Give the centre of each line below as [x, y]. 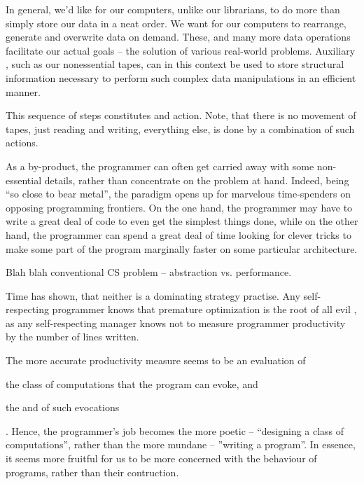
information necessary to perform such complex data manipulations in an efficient [181, 77]
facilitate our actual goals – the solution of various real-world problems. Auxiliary [181, 50]
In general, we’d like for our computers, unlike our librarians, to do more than [173, 9]
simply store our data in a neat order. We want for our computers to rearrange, [176, 23]
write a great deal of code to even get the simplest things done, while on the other [182, 221]
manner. [23, 91]
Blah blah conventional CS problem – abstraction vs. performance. [149, 272]
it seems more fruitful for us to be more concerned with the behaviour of [161, 458]
